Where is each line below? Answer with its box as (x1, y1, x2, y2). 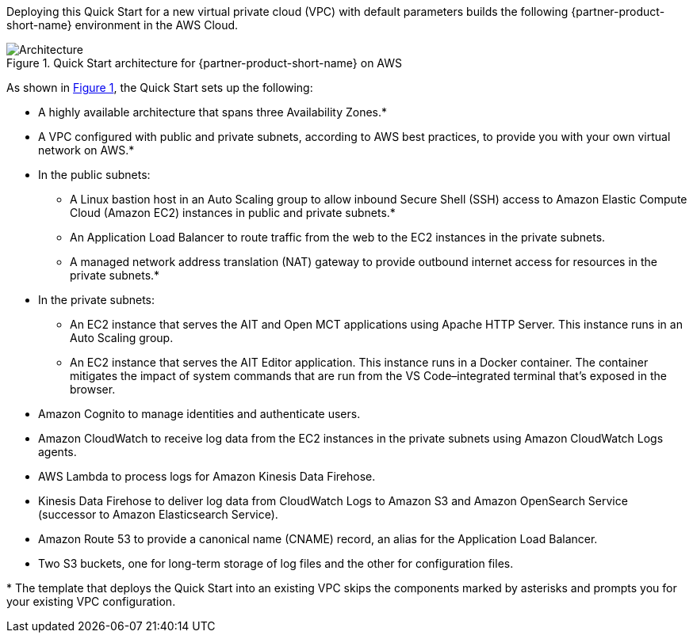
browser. (70, 382, 116, 396)
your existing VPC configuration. (6, 595, 176, 608)
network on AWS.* (38, 143, 135, 157)
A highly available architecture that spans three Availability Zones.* (38, 105, 388, 119)
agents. (38, 445, 77, 458)
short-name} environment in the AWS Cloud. (6, 18, 239, 32)
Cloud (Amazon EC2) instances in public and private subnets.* (70, 206, 396, 219)
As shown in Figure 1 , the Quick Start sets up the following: (6, 81, 313, 94)
